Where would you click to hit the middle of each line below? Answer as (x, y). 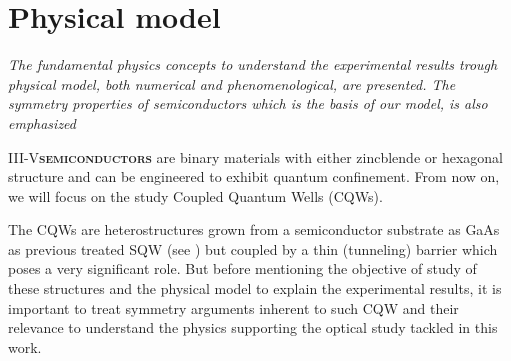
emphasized (42, 122)
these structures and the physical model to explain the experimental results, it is (255, 288)
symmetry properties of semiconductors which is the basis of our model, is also (248, 103)
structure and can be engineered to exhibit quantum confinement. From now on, (254, 176)
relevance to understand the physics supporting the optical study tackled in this (253, 327)
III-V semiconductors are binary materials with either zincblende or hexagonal (256, 156)
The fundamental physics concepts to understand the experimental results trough (253, 64)
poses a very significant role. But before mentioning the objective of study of (242, 268)
